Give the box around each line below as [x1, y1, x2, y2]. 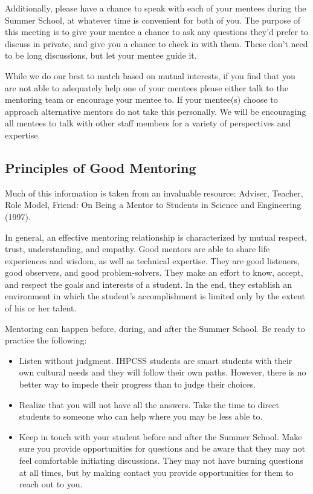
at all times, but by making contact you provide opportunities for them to [19, 466, 294, 478]
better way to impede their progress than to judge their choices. [19, 378, 256, 391]
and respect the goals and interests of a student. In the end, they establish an [5, 278, 292, 290]
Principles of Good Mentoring [5, 158, 196, 177]
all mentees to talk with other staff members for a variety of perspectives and [5, 117, 291, 129]
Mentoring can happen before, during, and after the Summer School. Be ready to [5, 322, 305, 334]
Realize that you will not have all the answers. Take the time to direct [19, 398, 279, 411]
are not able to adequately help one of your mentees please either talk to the [5, 81, 288, 94]
